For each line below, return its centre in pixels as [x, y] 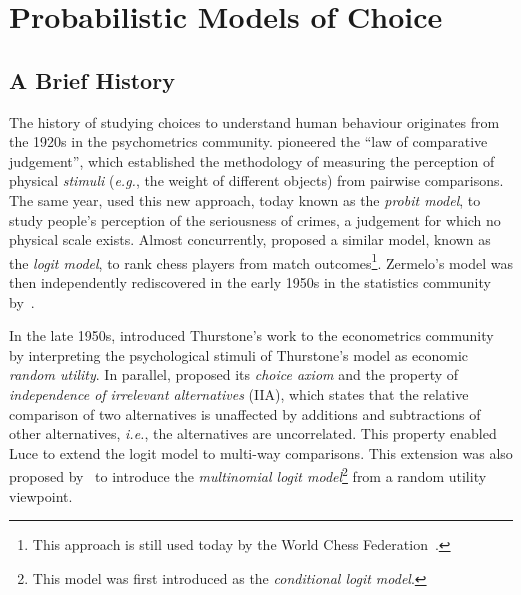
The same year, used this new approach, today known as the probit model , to [245, 199]
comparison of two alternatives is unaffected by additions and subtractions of [245, 413]
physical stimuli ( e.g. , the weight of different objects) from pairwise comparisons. [256, 180]
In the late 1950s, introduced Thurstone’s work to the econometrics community [251, 335]
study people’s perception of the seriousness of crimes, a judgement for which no [255, 219]
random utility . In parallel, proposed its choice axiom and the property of [234, 374]
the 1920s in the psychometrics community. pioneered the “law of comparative [248, 141]
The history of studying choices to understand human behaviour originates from [254, 121]
